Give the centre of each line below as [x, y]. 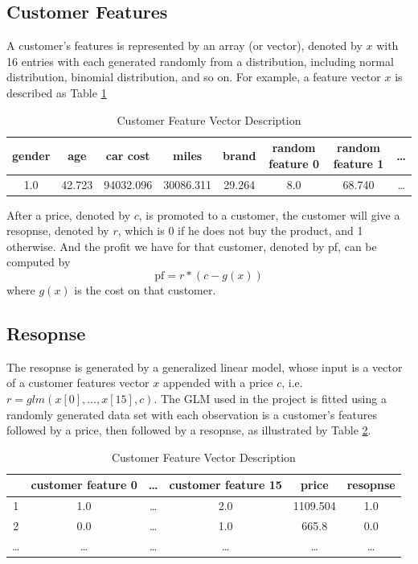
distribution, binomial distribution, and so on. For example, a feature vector [194, 77]
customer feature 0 [84, 485]
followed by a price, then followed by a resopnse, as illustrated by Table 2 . [189, 430]
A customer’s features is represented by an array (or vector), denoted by [184, 45]
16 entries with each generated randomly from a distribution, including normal [200, 61]
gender [31, 155]
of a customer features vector [78, 383]
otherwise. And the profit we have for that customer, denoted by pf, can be [192, 246]
